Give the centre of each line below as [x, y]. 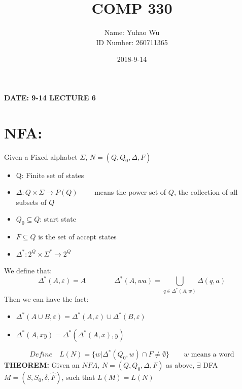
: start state [58, 219]
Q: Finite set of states [50, 175]
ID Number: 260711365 [132, 42]
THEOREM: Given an [42, 365]
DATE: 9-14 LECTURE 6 [50, 97]
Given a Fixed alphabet [41, 156]
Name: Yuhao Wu [132, 32]
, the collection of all [206, 192]
